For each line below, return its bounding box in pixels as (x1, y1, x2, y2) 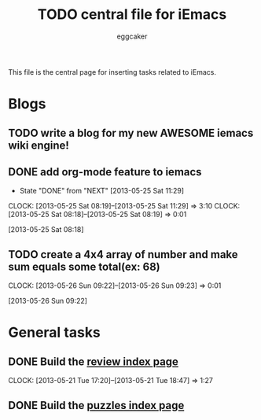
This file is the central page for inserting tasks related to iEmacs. (8, 67, 216, 76)
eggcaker (116, 31, 148, 41)
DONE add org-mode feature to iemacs (8, 165, 202, 179)
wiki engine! (8, 138, 69, 152)
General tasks (8, 324, 101, 341)
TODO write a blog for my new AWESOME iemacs (8, 126, 254, 139)
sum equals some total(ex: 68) (8, 260, 161, 273)
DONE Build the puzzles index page (8, 399, 185, 412)
